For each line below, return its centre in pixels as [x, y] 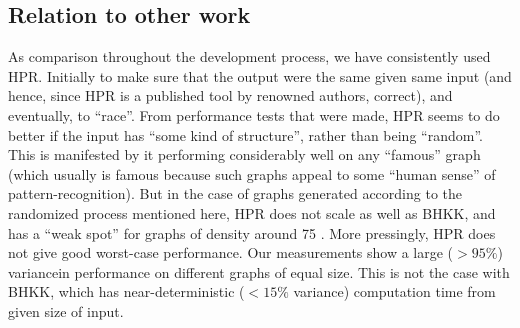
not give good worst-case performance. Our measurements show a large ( [231, 252]
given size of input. [66, 310]
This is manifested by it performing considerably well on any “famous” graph [244, 154]
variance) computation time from [394, 291]
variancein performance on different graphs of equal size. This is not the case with [259, 271]
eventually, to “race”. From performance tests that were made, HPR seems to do [254, 114]
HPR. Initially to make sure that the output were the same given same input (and [260, 75]
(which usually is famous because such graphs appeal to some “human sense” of [252, 173]
